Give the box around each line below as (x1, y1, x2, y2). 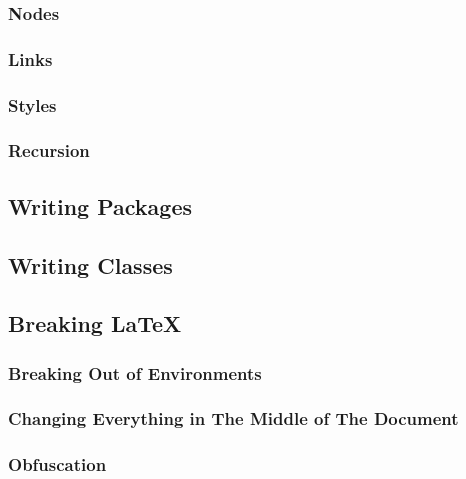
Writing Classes (8, 249, 173, 280)
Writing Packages (8, 190, 193, 221)
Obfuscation (8, 452, 107, 477)
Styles (8, 92, 57, 117)
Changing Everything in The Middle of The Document (8, 406, 459, 431)
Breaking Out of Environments (8, 360, 262, 385)
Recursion (8, 138, 90, 163)
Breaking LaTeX (8, 308, 182, 339)
